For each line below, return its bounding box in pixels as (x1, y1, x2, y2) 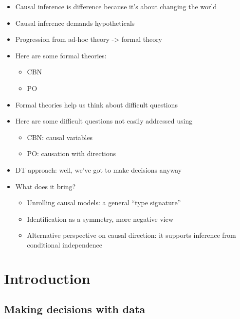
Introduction (4, 268, 91, 288)
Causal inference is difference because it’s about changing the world (15, 1, 217, 11)
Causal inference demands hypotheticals (15, 18, 135, 28)
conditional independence (27, 239, 103, 249)
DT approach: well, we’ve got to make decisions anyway (15, 164, 182, 175)
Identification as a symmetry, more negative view (27, 213, 174, 224)
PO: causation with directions (27, 148, 116, 159)
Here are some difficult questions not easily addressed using (15, 116, 193, 126)
